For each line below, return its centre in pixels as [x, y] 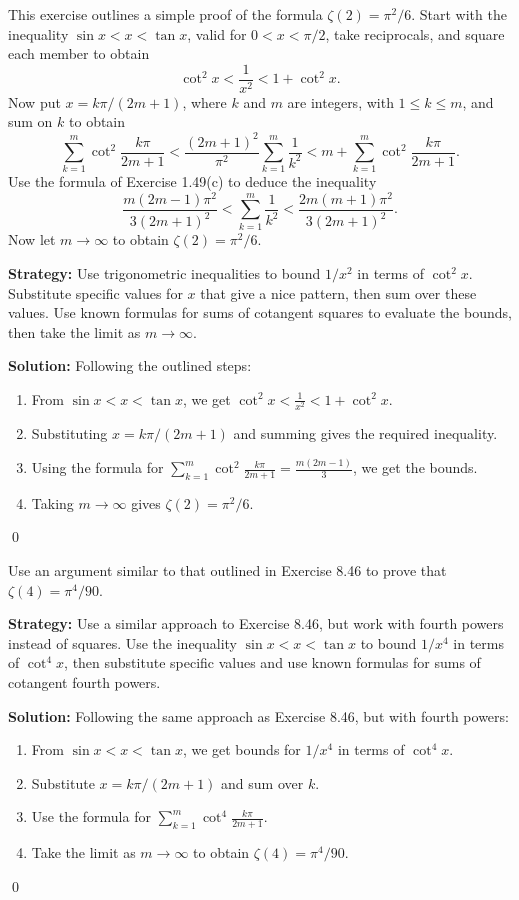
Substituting [69, 433]
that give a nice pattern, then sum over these [338, 292]
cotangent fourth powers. [84, 682]
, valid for [217, 33]
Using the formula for [97, 467]
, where [204, 101]
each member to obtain [79, 53]
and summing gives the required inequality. [365, 433]
